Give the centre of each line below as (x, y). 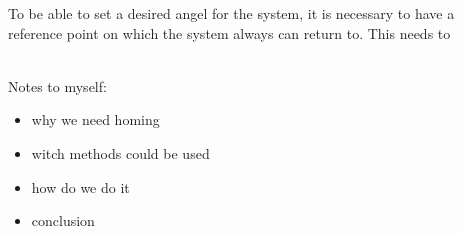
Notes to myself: (57, 85)
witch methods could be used (120, 152)
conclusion (63, 220)
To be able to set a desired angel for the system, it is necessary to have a (231, 13)
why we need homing (95, 119)
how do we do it (80, 186)
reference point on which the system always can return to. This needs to (229, 32)
